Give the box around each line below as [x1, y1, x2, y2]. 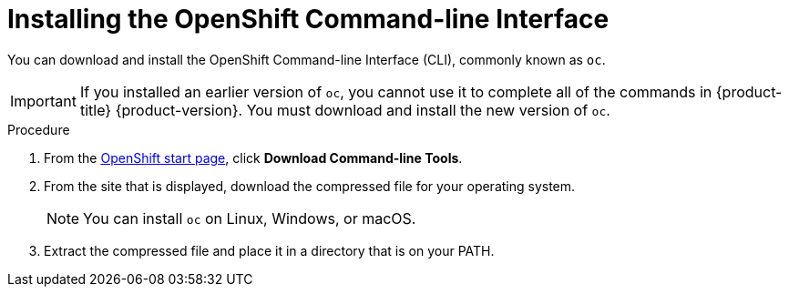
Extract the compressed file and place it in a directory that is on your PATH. [44, 242, 495, 259]
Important [10, 91, 77, 110]
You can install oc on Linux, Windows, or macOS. [83, 208, 416, 228]
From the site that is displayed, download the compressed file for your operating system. [44, 177, 576, 194]
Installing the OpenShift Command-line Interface [7, 4, 610, 35]
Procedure [7, 121, 70, 137]
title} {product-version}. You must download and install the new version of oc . [79, 100, 610, 119]
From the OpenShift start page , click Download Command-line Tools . [44, 149, 463, 166]
